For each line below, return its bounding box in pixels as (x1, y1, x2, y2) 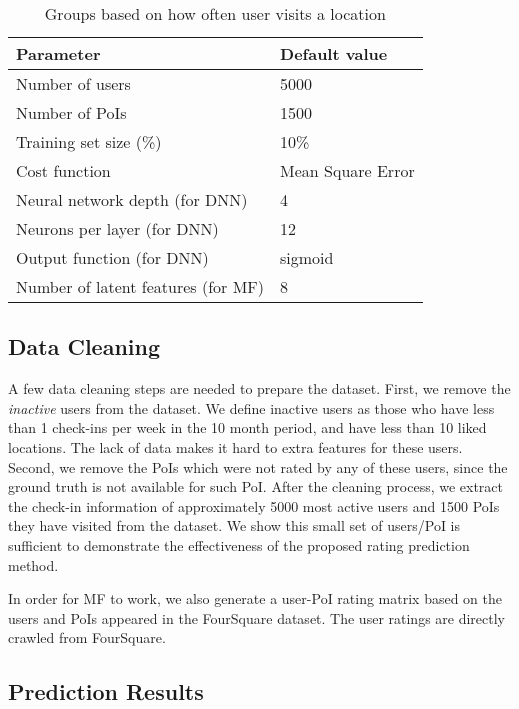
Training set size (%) (16, 130, 162, 153)
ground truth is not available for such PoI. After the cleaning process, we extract (8, 476, 504, 497)
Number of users (16, 72, 131, 95)
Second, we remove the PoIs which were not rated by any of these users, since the (8, 456, 508, 477)
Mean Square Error (280, 159, 415, 182)
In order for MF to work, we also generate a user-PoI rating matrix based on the (8, 588, 503, 609)
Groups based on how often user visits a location (44, 2, 386, 25)
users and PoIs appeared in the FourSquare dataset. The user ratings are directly (8, 607, 506, 628)
